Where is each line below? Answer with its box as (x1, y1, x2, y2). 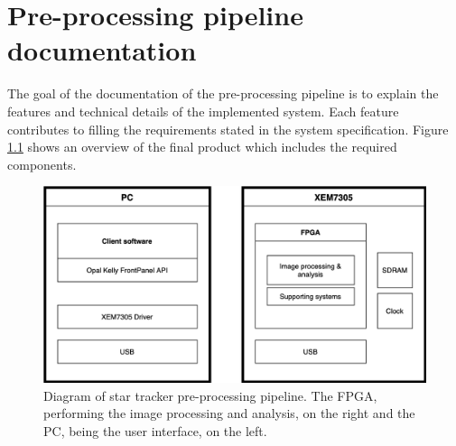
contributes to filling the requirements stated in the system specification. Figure (7, 119, 449, 138)
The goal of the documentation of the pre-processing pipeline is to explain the (7, 84, 439, 103)
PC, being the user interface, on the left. (43, 421, 267, 440)
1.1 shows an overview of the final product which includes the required (7, 137, 397, 156)
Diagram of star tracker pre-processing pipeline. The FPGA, (43, 386, 377, 404)
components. (7, 154, 77, 173)
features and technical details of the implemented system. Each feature (7, 101, 399, 120)
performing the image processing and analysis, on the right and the (43, 404, 415, 423)
